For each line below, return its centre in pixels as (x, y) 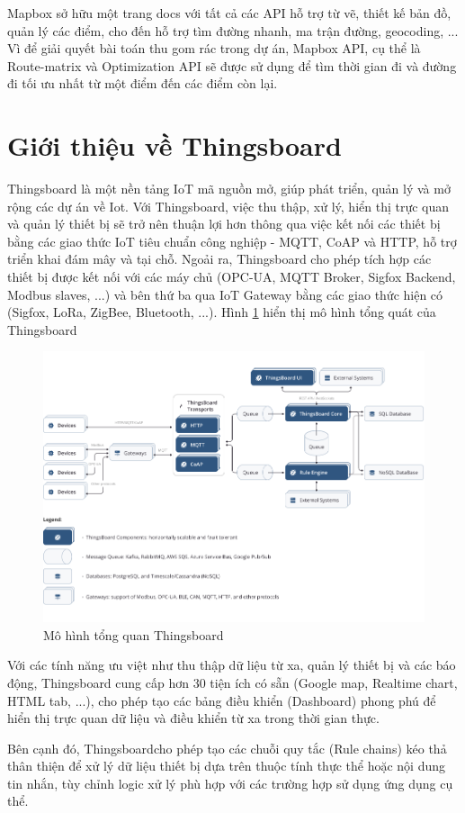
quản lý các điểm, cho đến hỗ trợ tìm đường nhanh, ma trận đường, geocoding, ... (233, 30)
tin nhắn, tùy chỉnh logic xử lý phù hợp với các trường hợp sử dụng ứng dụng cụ (230, 783)
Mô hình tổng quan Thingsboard (134, 634)
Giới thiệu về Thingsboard (174, 145)
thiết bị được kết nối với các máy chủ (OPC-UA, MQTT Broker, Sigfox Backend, (232, 277)
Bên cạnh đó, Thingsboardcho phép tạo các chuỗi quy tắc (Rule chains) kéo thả (227, 748)
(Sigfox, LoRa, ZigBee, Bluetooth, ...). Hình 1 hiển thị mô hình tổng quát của (222, 312)
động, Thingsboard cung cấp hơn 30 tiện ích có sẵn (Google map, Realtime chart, (232, 682)
